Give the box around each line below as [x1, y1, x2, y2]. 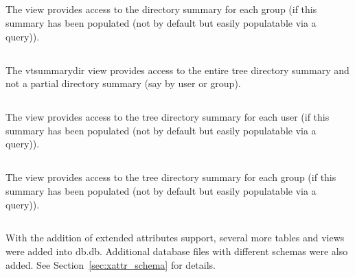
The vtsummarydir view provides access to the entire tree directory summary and [5, 62, 350, 77]
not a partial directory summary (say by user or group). [5, 76, 241, 91]
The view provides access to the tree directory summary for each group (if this [5, 170, 336, 184]
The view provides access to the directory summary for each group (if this [5, 2, 317, 16]
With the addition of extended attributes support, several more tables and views [5, 230, 345, 245]
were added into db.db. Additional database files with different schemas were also [5, 244, 348, 258]
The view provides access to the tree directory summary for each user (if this [5, 110, 330, 124]
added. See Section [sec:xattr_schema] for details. [5, 257, 216, 272]
